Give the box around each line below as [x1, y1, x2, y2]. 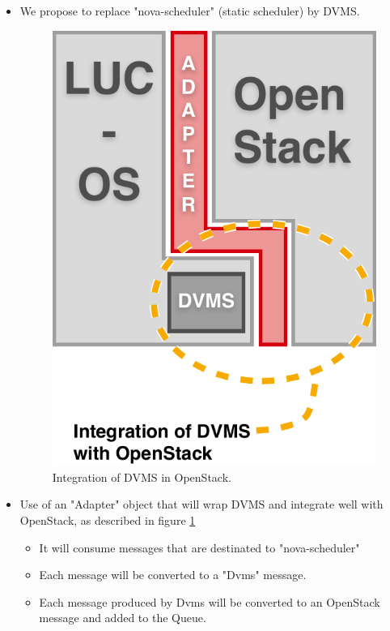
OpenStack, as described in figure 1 [19, 511, 196, 528]
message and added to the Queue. [39, 609, 206, 626]
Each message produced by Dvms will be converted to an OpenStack [39, 593, 380, 610]
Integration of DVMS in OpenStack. [52, 468, 231, 485]
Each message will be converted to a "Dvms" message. [39, 566, 307, 583]
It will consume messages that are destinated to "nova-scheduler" [39, 539, 360, 556]
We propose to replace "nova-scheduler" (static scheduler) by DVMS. [19, 2, 360, 19]
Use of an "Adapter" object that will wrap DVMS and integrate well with [19, 496, 384, 513]
